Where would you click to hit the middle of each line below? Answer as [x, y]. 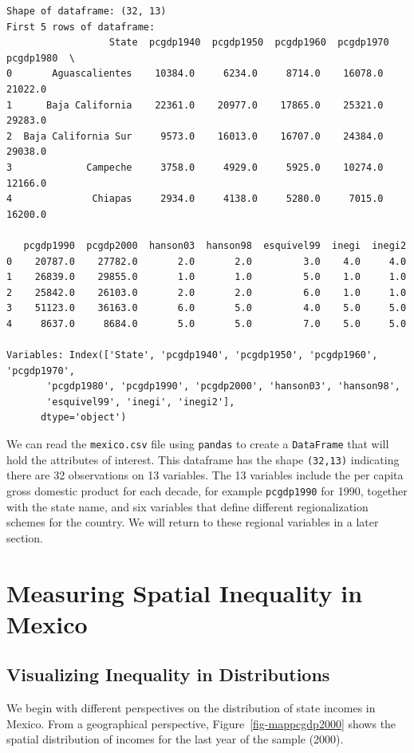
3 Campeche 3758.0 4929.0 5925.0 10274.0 [195, 167]
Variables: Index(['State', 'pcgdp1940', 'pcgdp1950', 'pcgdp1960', [192, 355]
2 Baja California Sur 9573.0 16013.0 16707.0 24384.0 [195, 136]
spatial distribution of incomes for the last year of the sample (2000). [175, 739]
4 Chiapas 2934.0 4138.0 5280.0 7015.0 [195, 199]
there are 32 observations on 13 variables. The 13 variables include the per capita [205, 475]
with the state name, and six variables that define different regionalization [187, 506]
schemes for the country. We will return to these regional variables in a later [193, 522]
